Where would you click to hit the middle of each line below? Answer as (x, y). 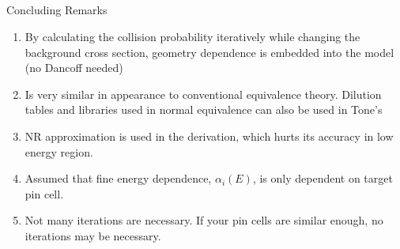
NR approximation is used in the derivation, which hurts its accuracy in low (209, 136)
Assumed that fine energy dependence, (118, 178)
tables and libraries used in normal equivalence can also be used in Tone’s (204, 109)
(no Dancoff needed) (74, 68)
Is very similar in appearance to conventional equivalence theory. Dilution (203, 94)
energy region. (59, 151)
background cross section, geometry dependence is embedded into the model (209, 52)
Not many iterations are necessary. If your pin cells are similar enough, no (204, 220)
